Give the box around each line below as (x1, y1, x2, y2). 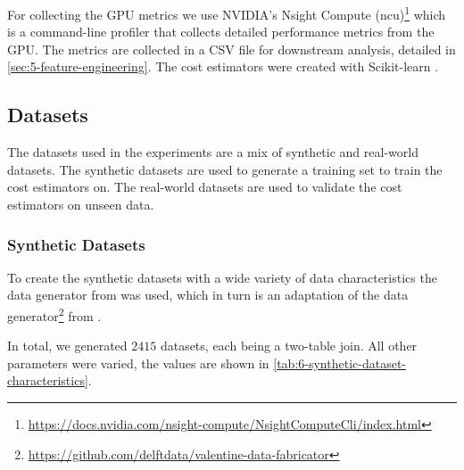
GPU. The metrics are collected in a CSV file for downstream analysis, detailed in (7, 39, 456, 58)
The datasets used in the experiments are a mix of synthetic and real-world (7, 143, 418, 161)
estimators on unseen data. (7, 195, 154, 214)
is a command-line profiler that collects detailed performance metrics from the (7, 22, 435, 41)
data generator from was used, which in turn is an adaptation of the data (7, 285, 409, 304)
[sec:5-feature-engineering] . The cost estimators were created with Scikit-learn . (7, 57, 439, 76)
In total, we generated (7, 336, 128, 355)
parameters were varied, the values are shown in (7, 353, 269, 372)
